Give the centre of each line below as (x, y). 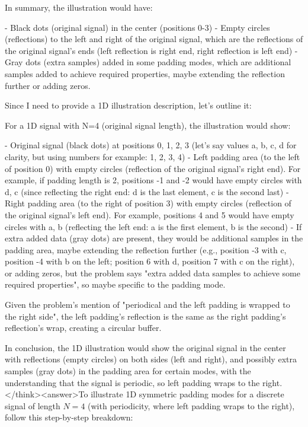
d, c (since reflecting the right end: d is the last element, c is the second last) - (147, 191)
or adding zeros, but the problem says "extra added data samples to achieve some (153, 273)
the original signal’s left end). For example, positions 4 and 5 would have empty (150, 214)
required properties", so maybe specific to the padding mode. (115, 284)
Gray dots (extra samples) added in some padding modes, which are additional (148, 62)
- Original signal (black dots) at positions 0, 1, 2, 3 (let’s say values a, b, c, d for (151, 145)
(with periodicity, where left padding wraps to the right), (191, 405)
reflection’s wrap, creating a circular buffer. (83, 328)
